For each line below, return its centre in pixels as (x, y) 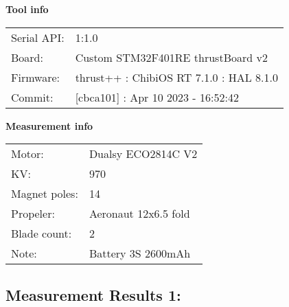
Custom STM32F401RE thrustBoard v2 (171, 57)
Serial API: (38, 37)
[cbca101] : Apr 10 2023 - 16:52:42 (157, 97)
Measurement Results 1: (93, 294)
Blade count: (42, 234)
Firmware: (35, 77)
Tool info (27, 9)
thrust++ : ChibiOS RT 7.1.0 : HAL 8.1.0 (176, 77)
